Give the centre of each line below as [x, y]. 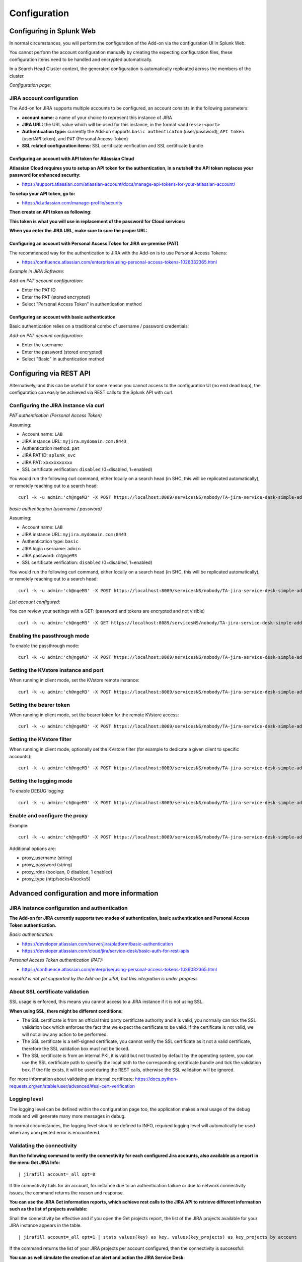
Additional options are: [33, 849]
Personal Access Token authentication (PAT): [56, 960]
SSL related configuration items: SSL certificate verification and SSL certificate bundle [112, 146]
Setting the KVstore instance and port [57, 670]
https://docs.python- [157, 1079]
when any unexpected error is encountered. [55, 1132]
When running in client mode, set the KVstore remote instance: [74, 680]
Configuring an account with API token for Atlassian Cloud [72, 159]
